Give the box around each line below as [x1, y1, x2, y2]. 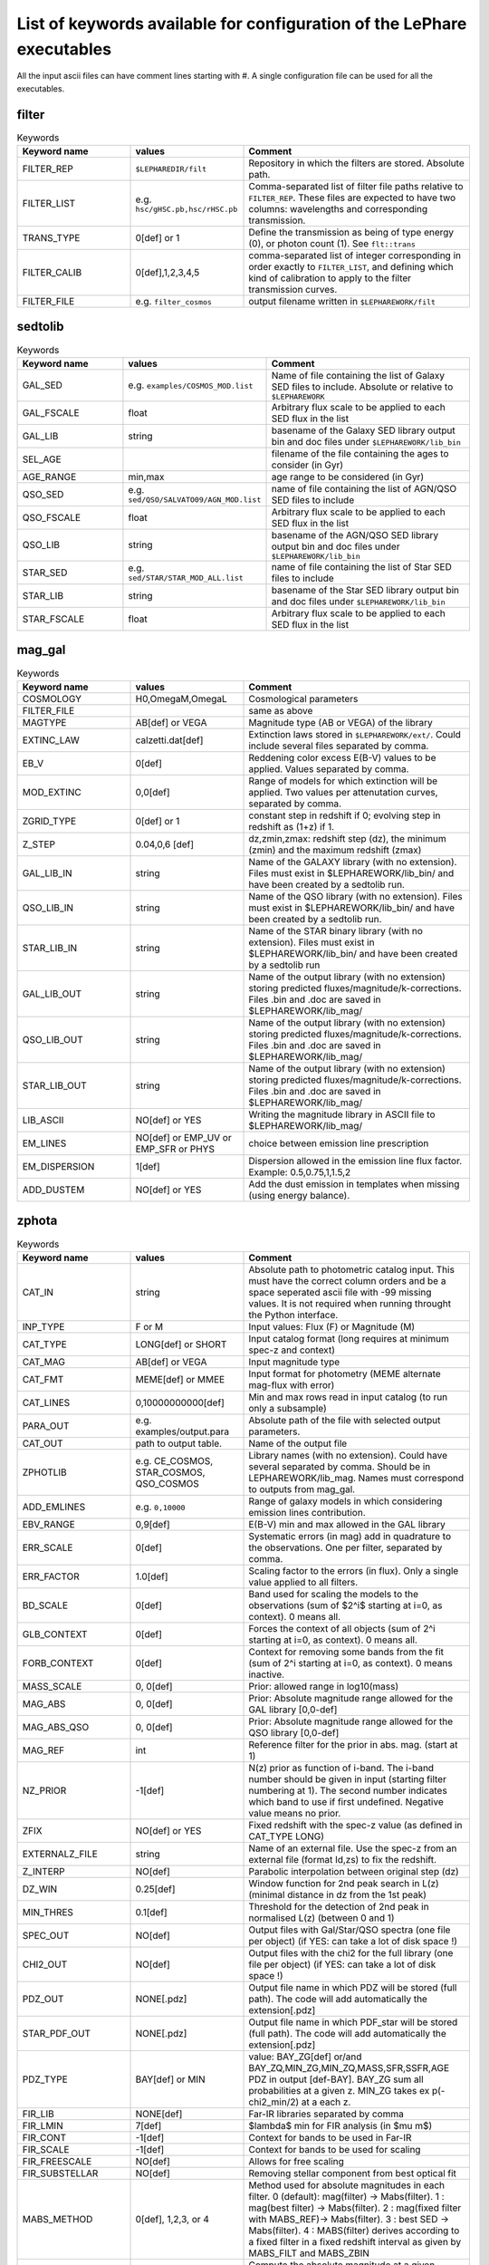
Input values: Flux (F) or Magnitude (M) [248, 1320, 416, 1333]
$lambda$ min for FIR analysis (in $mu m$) [248, 2119, 433, 2132]
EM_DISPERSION [22, 1160, 95, 1172]
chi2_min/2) [248, 2096, 300, 2108]
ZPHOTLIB [22, 1466, 67, 1479]
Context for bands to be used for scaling [248, 2143, 421, 2155]
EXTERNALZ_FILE [22, 1847, 99, 1860]
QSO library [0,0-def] [248, 1726, 340, 1739]
